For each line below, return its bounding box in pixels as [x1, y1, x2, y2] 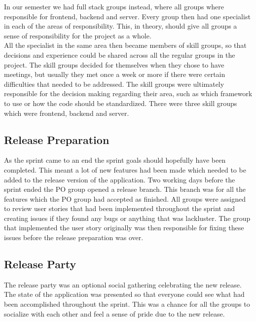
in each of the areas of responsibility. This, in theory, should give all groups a [4, 21, 237, 31]
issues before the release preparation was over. [4, 232, 144, 243]
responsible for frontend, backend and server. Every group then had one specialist [4, 11, 251, 21]
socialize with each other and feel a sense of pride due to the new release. [4, 308, 225, 319]
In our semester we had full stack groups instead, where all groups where [4, 1, 224, 11]
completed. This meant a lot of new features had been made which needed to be [4, 164, 246, 175]
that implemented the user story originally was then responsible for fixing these [4, 222, 244, 233]
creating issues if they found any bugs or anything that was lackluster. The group [4, 213, 251, 223]
